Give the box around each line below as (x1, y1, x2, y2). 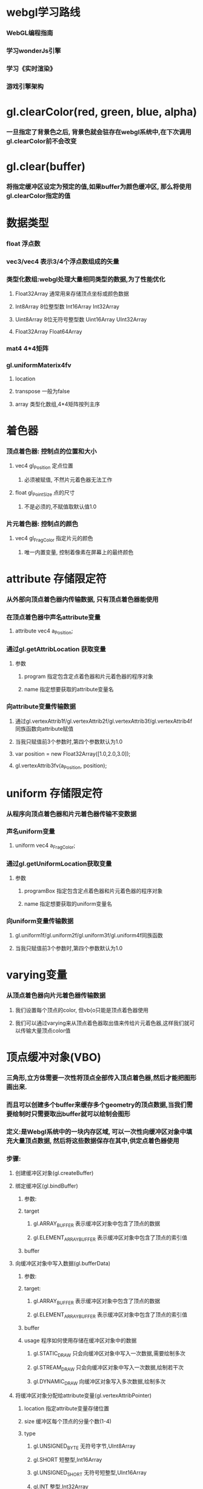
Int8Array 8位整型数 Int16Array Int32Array (15, 303, 120, 310)
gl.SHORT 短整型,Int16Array (33, 1456, 102, 1463)
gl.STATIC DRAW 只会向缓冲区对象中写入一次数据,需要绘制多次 (33, 1350, 186, 1358)
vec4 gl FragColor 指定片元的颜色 (15, 535, 93, 543)
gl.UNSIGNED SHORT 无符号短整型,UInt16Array (33, 1469, 147, 1478)
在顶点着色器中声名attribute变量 (6, 613, 101, 621)
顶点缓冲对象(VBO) (6, 1050, 102, 1064)
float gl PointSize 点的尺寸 (15, 488, 75, 498)
